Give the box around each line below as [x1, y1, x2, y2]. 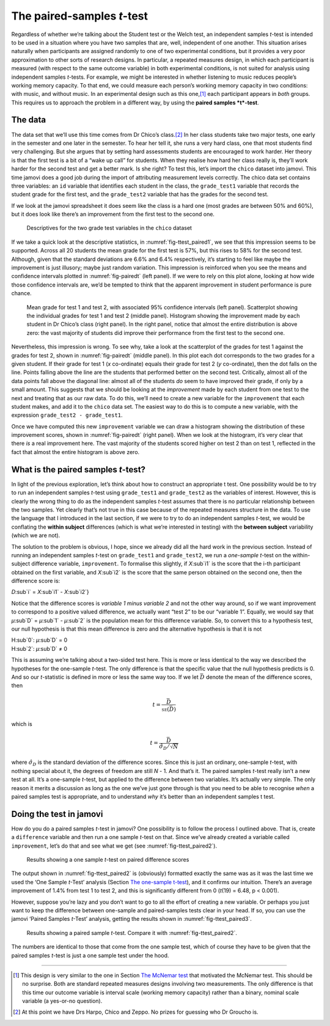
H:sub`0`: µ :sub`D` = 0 [11, 636, 68, 644]
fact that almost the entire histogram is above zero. [11, 448, 140, 455]
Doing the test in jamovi [11, 808, 103, 819]
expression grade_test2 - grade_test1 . [11, 411, 123, 419]
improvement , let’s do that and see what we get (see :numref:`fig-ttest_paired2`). [11, 842, 217, 849]
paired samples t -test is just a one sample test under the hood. [11, 951, 169, 959]
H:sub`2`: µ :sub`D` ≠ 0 [11, 645, 67, 652]
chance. [11, 290, 32, 297]
